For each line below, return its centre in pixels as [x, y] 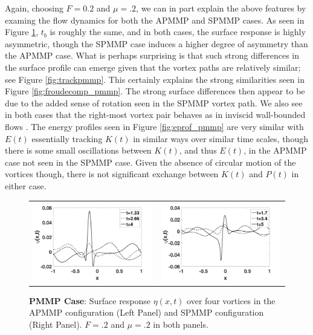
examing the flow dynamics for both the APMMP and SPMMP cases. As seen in [155, 20]
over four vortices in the [231, 300]
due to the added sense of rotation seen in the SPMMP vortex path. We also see [154, 102]
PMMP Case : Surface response [90, 300]
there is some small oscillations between [78, 150]
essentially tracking [67, 138]
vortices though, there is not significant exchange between [112, 174]
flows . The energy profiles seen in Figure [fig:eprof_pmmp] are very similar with [154, 126]
